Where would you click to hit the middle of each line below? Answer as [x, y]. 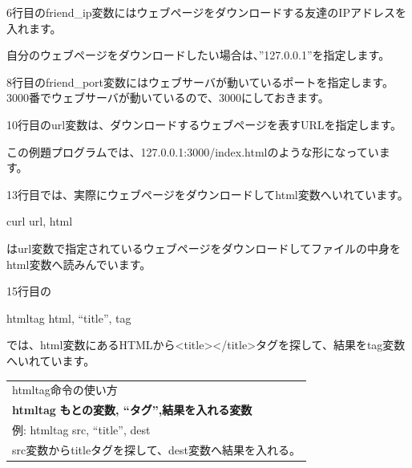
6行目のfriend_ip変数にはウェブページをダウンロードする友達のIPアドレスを [206, 12]
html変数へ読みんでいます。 [79, 264]
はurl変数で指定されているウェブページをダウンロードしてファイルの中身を [204, 248]
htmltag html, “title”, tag [69, 317]
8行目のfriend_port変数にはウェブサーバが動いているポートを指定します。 [200, 81]
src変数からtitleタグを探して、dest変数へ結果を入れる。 [156, 449]
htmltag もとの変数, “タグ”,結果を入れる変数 [132, 410]
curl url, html [40, 221]
